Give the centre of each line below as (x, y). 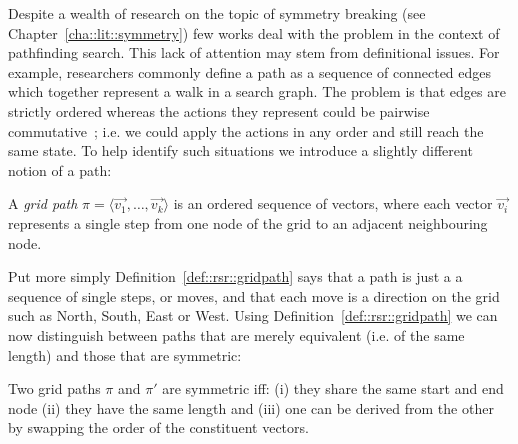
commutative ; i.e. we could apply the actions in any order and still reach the (246, 130)
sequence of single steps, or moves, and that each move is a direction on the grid (254, 295)
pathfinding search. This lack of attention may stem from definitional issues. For (254, 52)
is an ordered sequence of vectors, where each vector (333, 203)
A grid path (43, 203)
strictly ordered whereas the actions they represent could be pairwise (219, 110)
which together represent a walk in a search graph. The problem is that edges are (257, 91)
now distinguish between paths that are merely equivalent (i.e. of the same (236, 334)
